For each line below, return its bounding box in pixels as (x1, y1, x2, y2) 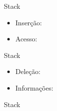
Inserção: (15, 17, 42, 27)
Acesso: (15, 34, 38, 44)
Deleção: (15, 66, 40, 76)
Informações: (15, 82, 54, 92)
